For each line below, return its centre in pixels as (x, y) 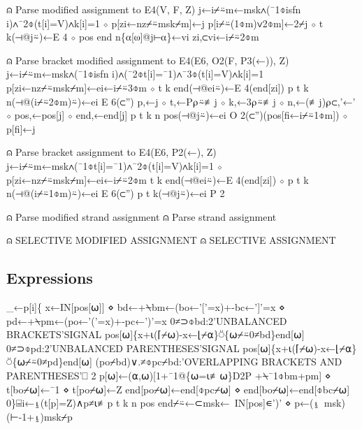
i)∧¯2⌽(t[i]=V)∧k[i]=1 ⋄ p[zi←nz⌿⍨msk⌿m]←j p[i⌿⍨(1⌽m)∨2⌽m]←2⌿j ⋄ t (165, 23)
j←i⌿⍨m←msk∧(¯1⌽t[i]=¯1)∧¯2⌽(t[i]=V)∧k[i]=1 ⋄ (114, 165)
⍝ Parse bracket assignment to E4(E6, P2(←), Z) (111, 152)
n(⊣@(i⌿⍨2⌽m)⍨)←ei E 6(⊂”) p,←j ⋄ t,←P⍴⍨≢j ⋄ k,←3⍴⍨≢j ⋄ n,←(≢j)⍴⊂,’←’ (181, 101)
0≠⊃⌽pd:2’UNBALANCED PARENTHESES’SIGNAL (123, 348)
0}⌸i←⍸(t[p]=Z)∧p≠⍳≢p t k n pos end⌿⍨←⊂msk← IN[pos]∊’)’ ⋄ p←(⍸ (163, 403)
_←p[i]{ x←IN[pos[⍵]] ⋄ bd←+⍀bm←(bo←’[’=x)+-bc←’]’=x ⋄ (146, 307)
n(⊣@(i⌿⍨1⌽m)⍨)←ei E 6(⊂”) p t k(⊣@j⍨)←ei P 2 (116, 193)
